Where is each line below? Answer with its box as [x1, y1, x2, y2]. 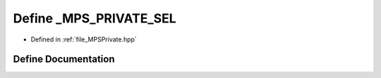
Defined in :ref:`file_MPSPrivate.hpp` [30, 35, 137, 44]
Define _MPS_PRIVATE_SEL [13, 11, 176, 26]
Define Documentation [13, 53, 115, 65]
